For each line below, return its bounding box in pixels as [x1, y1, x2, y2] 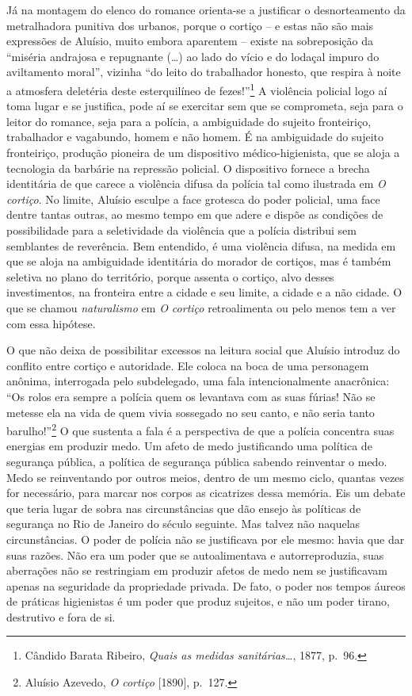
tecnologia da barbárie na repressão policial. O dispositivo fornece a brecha [6, 159, 370, 176]
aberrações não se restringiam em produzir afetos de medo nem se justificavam [6, 562, 387, 579]
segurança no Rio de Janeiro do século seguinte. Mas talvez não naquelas [6, 515, 360, 532]
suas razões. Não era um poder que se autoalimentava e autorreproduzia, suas [6, 546, 384, 563]
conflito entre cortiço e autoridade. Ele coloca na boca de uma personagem [6, 357, 369, 373]
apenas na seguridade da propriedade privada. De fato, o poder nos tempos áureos [6, 577, 406, 594]
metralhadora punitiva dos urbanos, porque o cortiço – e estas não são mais [6, 17, 374, 33]
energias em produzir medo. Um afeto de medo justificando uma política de [6, 438, 372, 454]
